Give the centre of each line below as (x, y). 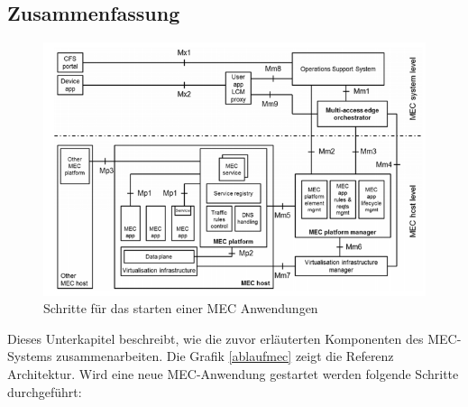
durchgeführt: (45, 391)
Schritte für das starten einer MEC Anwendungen (181, 308)
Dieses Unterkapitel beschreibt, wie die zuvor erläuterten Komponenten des (216, 338)
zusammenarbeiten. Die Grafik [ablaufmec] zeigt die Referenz (225, 356)
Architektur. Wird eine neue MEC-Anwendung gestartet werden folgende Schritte (233, 373)
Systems (30, 356)
